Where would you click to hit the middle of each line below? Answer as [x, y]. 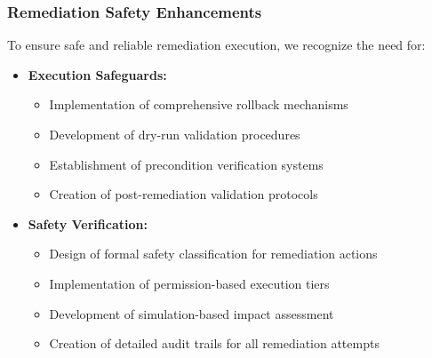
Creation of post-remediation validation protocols [184, 194]
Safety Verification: [88, 223]
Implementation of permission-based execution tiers [189, 283]
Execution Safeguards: [97, 74]
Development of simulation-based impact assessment [192, 313]
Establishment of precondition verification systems [186, 164]
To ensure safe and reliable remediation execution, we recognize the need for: [216, 45]
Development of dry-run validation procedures [175, 134]
